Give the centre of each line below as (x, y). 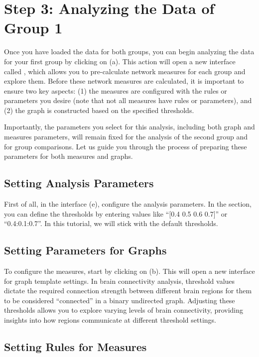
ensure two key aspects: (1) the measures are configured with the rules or (116, 90)
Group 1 (33, 28)
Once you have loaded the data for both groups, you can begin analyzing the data (129, 52)
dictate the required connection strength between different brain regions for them (128, 291)
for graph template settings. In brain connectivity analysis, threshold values (120, 281)
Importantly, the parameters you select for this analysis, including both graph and (129, 127)
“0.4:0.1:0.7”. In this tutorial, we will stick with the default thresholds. (111, 223)
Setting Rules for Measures (75, 346)
